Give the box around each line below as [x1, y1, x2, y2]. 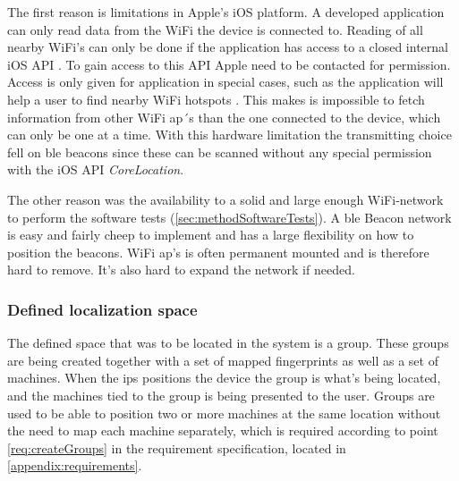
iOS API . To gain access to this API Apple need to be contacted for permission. [7, 55, 451, 73]
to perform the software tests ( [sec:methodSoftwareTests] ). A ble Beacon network [7, 207, 452, 226]
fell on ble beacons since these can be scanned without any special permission [7, 142, 432, 161]
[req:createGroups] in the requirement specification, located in [7, 438, 346, 457]
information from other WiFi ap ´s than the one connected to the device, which [7, 107, 441, 126]
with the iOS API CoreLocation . [7, 160, 184, 179]
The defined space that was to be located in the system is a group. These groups [7, 333, 449, 352]
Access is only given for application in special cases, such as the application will [7, 72, 444, 91]
